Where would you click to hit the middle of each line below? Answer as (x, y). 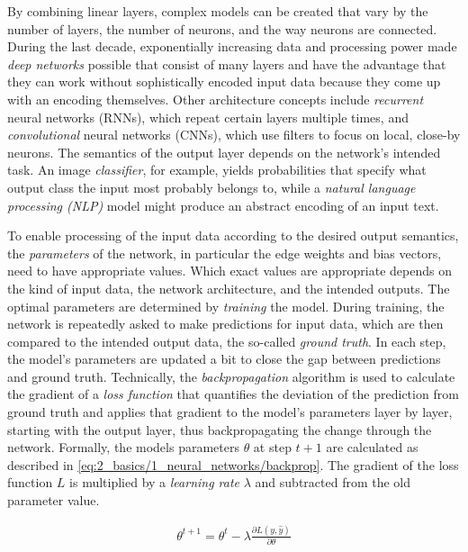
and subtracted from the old (333, 482)
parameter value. (54, 500)
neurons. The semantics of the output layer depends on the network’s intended (224, 152)
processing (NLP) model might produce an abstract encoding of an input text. (223, 205)
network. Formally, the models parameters (123, 447)
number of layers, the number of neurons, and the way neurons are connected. (222, 28)
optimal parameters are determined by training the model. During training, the (226, 306)
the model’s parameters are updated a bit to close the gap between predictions (224, 359)
